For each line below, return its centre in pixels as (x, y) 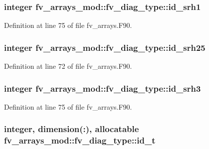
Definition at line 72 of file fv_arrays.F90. (68, 66)
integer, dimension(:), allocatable (72, 129)
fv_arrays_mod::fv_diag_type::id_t (80, 140)
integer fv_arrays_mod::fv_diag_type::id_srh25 (105, 47)
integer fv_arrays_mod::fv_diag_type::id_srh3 (103, 88)
